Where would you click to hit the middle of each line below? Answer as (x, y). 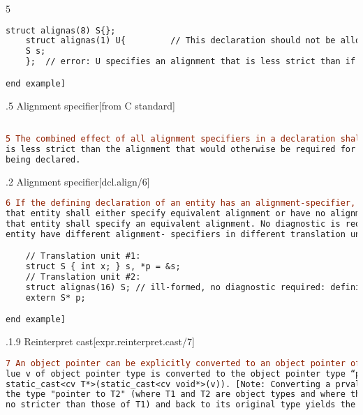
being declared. (43, 159)
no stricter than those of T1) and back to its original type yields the (181, 405)
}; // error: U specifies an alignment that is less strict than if (191, 62)
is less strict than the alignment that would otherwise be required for (181, 149)
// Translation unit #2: (83, 277)
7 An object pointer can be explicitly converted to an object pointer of (183, 363)
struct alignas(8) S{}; (61, 30)
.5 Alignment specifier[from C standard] (90, 105)
